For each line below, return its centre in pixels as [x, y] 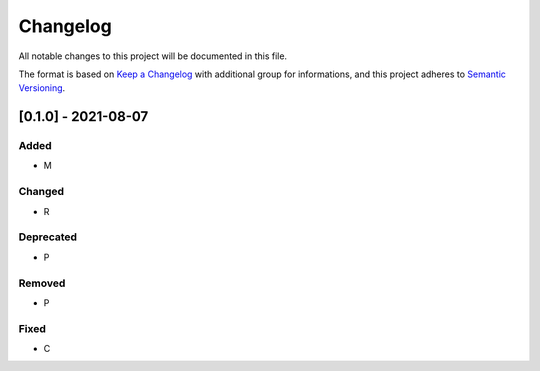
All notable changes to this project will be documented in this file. [153, 56]
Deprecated [48, 237]
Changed [41, 192]
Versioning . [42, 88]
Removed [42, 283]
